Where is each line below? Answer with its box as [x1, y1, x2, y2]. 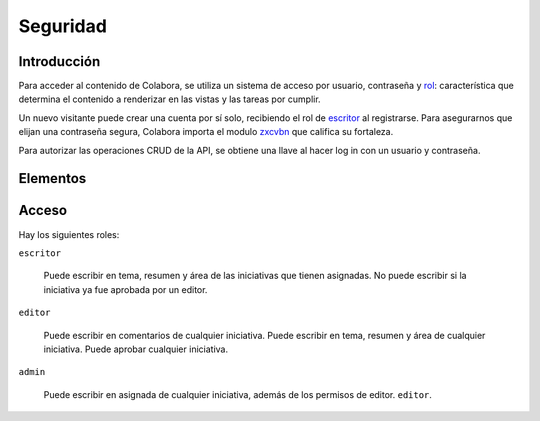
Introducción [18, 53, 101, 70]
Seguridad [18, 15, 107, 37]
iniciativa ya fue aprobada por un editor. [43, 283, 208, 295]
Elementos [18, 170, 87, 187]
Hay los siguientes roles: [18, 228, 120, 240]
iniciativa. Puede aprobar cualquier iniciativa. [43, 343, 229, 355]
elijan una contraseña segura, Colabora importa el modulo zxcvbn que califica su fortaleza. [18, 126, 394, 138]
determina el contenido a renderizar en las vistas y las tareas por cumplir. [18, 93, 321, 105]
